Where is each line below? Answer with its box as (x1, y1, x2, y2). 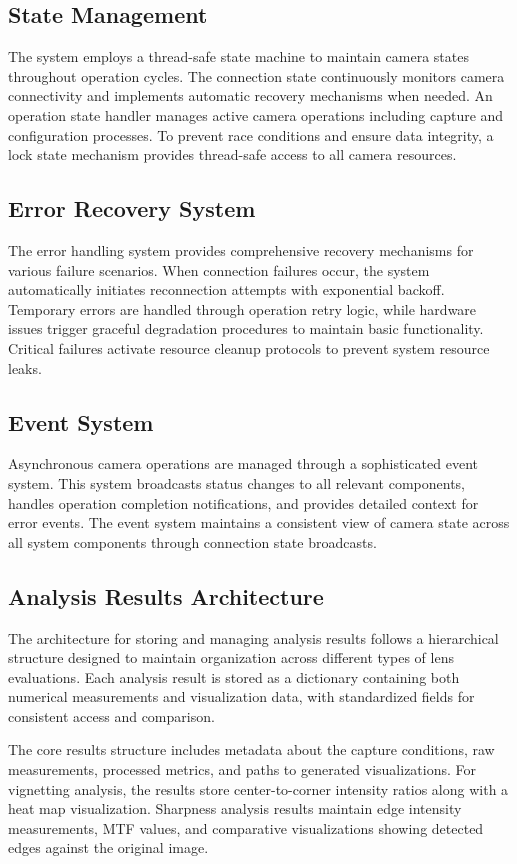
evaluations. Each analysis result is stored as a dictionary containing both (8, 666, 460, 687)
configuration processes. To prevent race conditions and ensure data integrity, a (8, 124, 494, 145)
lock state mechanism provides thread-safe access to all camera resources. (8, 144, 457, 165)
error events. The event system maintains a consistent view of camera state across (8, 512, 510, 533)
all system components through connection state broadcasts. (8, 531, 377, 552)
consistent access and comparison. (8, 705, 215, 726)
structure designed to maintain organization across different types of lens (8, 647, 454, 668)
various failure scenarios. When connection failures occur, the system (8, 259, 430, 280)
